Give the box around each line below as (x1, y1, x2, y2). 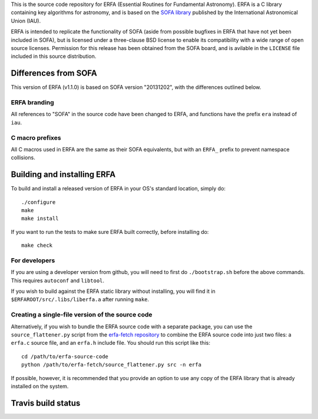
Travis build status (11, 398, 81, 408)
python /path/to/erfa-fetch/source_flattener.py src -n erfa (21, 361, 201, 368)
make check (21, 242, 53, 249)
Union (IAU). (11, 17, 41, 24)
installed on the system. (11, 382, 69, 390)
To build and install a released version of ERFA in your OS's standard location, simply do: (11, 185, 226, 192)
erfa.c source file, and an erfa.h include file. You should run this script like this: (11, 339, 210, 347)
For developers (11, 256, 55, 265)
